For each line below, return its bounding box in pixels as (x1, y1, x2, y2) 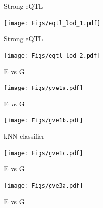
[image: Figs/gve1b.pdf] (4, 117, 83, 124)
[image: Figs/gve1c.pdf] (4, 149, 83, 157)
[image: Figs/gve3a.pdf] (4, 182, 83, 189)
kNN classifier (4, 131, 45, 141)
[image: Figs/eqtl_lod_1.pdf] (4, 19, 101, 27)
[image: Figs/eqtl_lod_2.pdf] (4, 52, 101, 59)
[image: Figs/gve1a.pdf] (4, 85, 83, 92)
